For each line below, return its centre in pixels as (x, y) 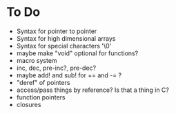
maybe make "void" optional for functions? (77, 53)
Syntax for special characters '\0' (64, 46)
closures (29, 104)
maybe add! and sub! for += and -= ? (69, 75)
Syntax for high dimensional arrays (66, 38)
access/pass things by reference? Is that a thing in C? (93, 90)
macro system (37, 60)
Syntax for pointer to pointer (57, 31)
